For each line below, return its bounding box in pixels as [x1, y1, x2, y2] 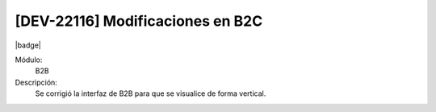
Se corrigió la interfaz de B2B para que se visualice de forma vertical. [35, 89, 266, 98]
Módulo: [15, 55, 43, 64]
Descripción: [15, 77, 58, 87]
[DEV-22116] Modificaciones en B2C [15, 12, 263, 30]
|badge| [15, 40, 42, 50]
